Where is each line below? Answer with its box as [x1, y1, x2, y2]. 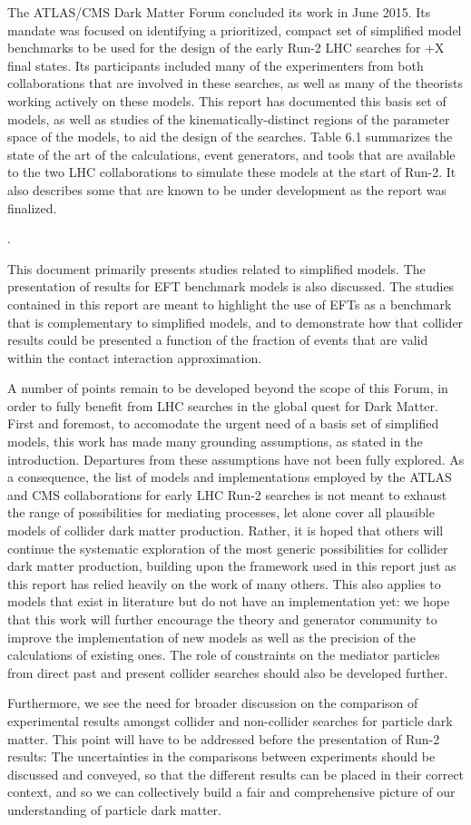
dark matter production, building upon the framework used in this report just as [7, 556, 456, 575]
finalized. [7, 198, 57, 217]
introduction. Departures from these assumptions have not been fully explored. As [7, 449, 465, 468]
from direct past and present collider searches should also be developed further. [7, 663, 448, 682]
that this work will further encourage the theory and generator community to [7, 610, 437, 628]
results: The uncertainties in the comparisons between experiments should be [7, 747, 436, 766]
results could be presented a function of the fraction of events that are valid [7, 330, 428, 349]
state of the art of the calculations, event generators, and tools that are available [7, 144, 456, 163]
